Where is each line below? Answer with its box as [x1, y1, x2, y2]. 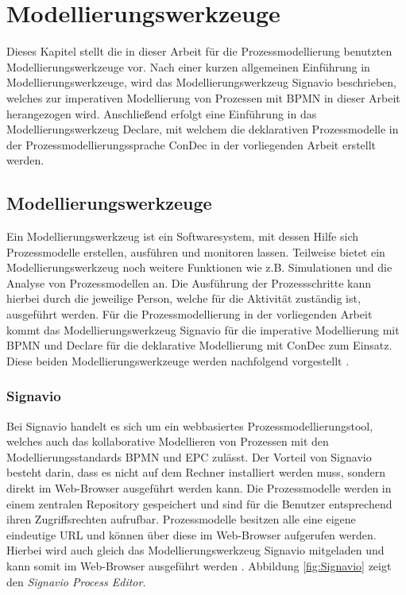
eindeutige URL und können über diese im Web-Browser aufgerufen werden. [6, 526, 377, 543]
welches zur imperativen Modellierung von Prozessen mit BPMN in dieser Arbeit [6, 89, 400, 106]
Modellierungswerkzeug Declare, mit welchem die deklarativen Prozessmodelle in [6, 121, 399, 137]
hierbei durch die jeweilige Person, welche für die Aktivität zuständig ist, [6, 290, 361, 307]
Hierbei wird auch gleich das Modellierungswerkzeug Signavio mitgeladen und [6, 542, 385, 558]
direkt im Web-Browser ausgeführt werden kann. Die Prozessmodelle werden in [6, 480, 392, 496]
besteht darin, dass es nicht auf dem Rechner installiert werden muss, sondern [6, 464, 385, 481]
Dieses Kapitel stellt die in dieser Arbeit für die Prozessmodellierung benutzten [6, 43, 392, 60]
